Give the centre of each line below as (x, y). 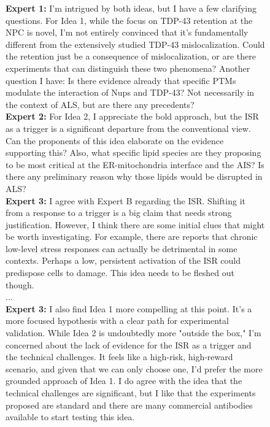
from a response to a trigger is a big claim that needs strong (119, 213)
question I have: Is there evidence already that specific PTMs (121, 80)
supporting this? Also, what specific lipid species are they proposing (133, 152)
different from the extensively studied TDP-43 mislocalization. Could (135, 44)
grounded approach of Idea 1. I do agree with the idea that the (124, 381)
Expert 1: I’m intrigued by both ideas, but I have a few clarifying (131, 8)
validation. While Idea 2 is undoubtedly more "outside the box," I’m (133, 333)
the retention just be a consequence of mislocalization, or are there (131, 56)
